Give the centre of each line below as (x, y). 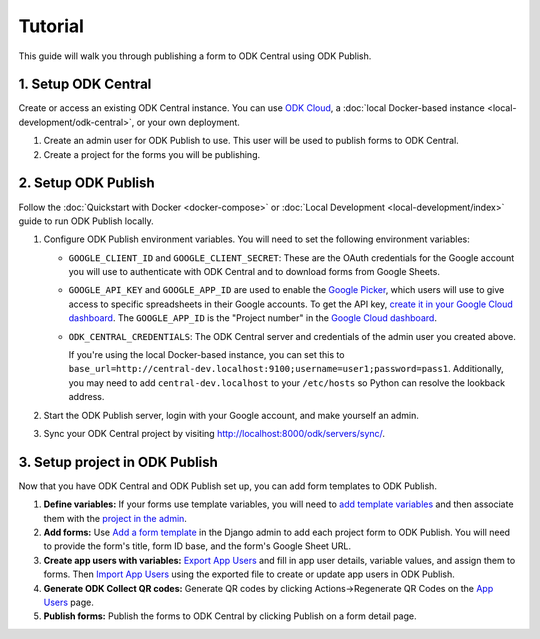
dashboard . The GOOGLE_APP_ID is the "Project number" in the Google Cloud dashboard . (252, 318)
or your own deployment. (188, 122)
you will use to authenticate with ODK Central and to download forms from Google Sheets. (254, 272)
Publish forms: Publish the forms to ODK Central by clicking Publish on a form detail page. (230, 616)
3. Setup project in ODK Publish (118, 461)
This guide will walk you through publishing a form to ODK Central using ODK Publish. (195, 56)
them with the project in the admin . (115, 518)
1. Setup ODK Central (85, 84)
